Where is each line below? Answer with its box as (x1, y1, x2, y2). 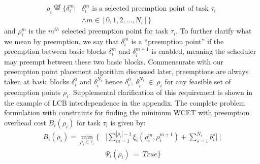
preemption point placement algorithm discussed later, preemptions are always (4, 66, 249, 77)
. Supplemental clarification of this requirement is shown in (69, 86, 253, 97)
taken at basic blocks (4, 76, 70, 87)
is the (28, 25, 46, 36)
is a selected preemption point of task (92, 5, 209, 13)
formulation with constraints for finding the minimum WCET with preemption (4, 107, 250, 118)
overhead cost (4, 117, 46, 127)
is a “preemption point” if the (131, 36, 224, 46)
